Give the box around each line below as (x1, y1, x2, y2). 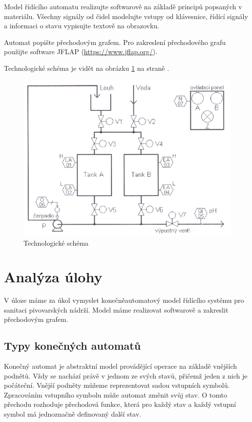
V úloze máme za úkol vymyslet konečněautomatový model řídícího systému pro (4, 295, 244, 305)
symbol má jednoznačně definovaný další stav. (4, 409, 142, 419)
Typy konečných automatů (4, 338, 141, 353)
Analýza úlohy (4, 267, 103, 287)
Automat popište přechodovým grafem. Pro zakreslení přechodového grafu (4, 37, 226, 47)
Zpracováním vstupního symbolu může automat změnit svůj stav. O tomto (4, 389, 227, 400)
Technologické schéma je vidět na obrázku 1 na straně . (4, 63, 169, 73)
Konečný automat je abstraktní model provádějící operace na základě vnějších (4, 361, 237, 371)
